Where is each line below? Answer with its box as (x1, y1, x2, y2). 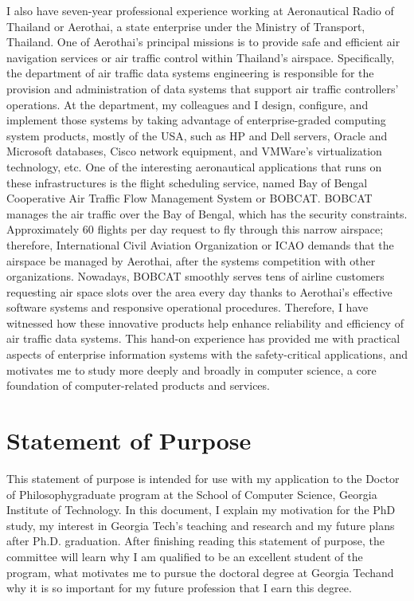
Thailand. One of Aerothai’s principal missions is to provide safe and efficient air (6, 33, 400, 50)
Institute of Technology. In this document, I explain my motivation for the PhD (6, 501, 396, 518)
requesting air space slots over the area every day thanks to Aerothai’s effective (6, 283, 393, 300)
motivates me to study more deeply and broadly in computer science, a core (6, 361, 377, 378)
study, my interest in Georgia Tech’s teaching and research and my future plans (6, 517, 395, 533)
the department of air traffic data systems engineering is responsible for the (6, 65, 374, 81)
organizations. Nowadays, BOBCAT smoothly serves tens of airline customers (6, 268, 385, 285)
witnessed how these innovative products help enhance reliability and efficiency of (6, 314, 404, 331)
